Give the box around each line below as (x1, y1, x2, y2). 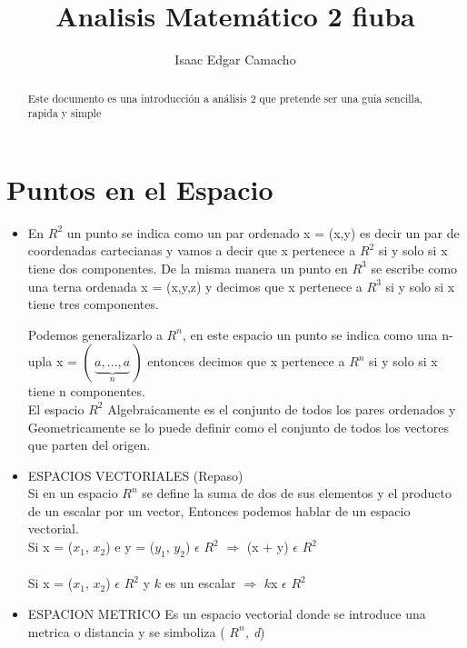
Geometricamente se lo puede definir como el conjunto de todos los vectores (27, 417, 450, 436)
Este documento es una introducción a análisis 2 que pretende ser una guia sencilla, (27, 90, 423, 105)
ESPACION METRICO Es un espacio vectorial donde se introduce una (27, 604, 426, 623)
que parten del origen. (27, 435, 151, 454)
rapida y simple (27, 105, 102, 121)
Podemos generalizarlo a (27, 324, 163, 344)
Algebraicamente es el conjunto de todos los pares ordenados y (107, 399, 456, 418)
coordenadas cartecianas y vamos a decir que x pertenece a (27, 241, 356, 260)
